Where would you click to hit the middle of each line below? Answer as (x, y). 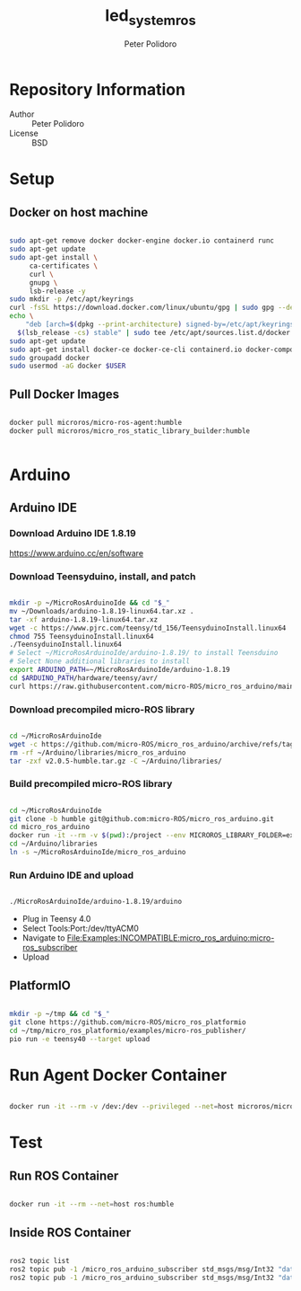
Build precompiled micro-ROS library (91, 784)
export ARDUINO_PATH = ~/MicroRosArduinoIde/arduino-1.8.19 (120, 670)
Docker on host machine (79, 212)
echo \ (21, 316)
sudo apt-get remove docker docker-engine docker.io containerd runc (142, 241)
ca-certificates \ (64, 266)
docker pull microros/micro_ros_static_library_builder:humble (130, 431)
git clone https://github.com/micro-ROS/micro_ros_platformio (128, 1022)
